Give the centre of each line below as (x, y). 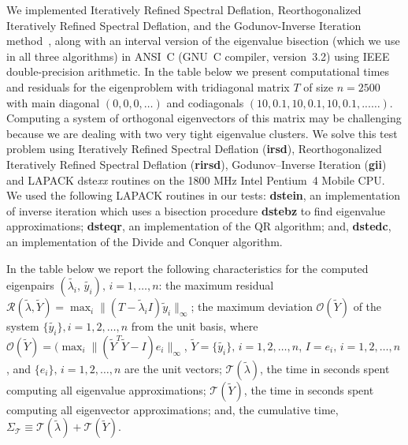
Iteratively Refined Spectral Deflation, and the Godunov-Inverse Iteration (184, 25)
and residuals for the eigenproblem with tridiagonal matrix (148, 86)
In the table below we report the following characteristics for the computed (187, 268)
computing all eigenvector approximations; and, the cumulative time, (172, 409)
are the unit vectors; (173, 368)
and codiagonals (205, 102)
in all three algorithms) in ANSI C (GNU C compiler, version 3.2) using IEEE (198, 56)
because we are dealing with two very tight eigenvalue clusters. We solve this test (202, 133)
